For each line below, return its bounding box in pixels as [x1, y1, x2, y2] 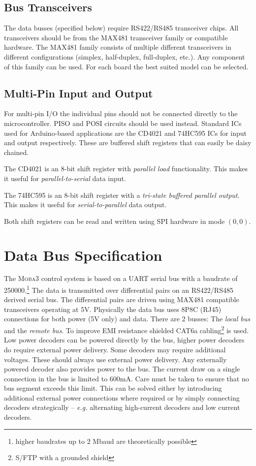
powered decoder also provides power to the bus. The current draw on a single [4, 364, 240, 374]
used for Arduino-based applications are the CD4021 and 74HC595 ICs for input [4, 127, 247, 138]
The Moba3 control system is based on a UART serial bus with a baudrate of [4, 273, 238, 283]
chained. [4, 147, 29, 157]
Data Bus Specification [4, 245, 162, 265]
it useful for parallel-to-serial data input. [4, 173, 126, 183]
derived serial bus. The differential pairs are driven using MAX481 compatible [4, 294, 239, 305]
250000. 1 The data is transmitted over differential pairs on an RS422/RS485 [4, 283, 233, 295]
